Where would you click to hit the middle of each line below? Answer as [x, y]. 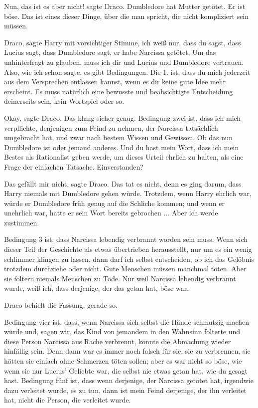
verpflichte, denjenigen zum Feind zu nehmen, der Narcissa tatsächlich [111, 127]
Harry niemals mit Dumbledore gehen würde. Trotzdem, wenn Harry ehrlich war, [128, 193]
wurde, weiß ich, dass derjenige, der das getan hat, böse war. [97, 288]
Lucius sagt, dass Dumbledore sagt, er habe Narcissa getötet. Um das [110, 52]
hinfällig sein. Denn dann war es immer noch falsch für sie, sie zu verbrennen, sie [127, 351]
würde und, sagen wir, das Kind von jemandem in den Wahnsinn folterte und [122, 331]
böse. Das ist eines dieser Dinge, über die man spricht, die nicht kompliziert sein [127, 16]
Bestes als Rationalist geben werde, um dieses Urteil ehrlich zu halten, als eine [124, 157]
